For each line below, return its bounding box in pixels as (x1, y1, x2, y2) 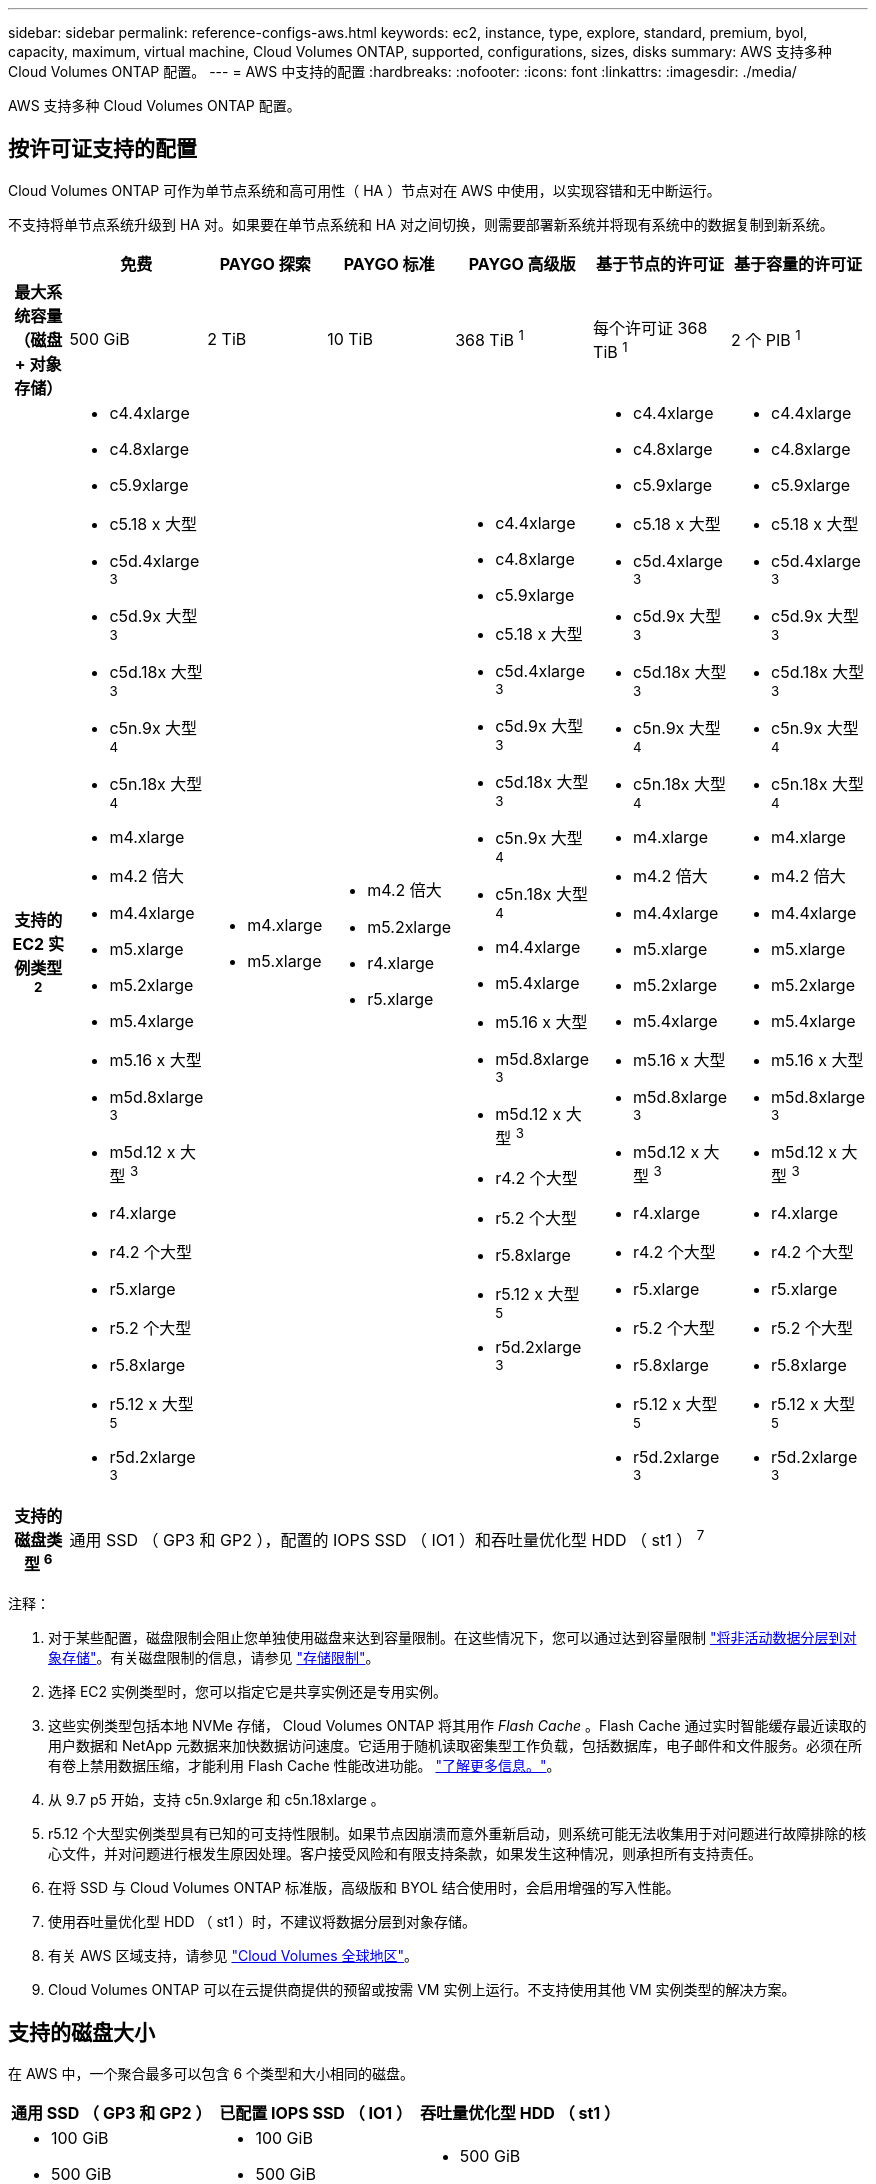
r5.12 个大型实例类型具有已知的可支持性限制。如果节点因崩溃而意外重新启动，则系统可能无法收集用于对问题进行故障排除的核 (48, 1824, 867, 1842)
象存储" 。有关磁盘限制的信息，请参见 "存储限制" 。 (48, 1648, 380, 1666)
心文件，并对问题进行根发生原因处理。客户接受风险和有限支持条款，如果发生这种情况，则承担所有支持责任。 (48, 1844, 762, 1862)
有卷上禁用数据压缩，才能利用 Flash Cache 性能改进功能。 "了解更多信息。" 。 (48, 1756, 561, 1774)
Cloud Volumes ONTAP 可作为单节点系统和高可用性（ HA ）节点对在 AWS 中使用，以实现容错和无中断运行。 (8, 181, 721, 199)
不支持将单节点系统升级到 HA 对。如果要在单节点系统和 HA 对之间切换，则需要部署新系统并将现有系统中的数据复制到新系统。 (8, 215, 834, 233)
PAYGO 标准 (343, 253, 435, 274)
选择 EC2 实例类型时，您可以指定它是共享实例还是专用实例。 (48, 1682, 448, 1700)
